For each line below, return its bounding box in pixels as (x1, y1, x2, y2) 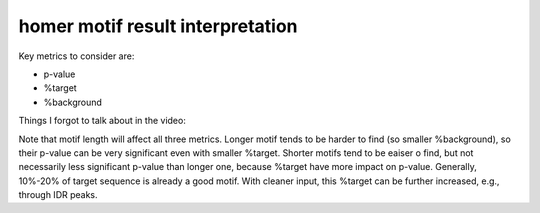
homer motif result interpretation (18, 15, 299, 37)
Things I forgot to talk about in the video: (18, 115, 187, 127)
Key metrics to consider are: (18, 50, 135, 62)
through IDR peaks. (18, 189, 99, 201)
